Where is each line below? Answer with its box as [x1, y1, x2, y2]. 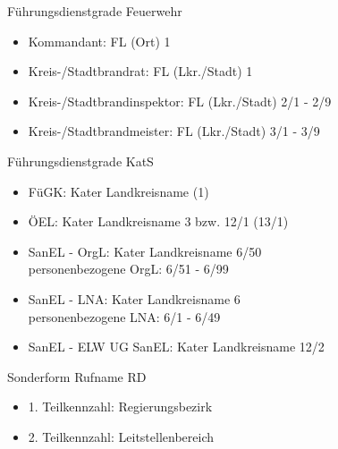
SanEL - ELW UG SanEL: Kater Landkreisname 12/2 [28, 337, 325, 356]
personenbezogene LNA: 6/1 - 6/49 [28, 307, 221, 326]
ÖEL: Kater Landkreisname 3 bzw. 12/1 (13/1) [28, 212, 289, 231]
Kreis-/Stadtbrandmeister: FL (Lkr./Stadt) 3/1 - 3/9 [28, 122, 320, 140]
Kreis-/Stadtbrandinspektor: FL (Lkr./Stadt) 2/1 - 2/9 [28, 91, 332, 110]
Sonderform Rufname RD [7, 367, 147, 385]
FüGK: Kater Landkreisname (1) [28, 182, 209, 200]
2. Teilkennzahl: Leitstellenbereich [28, 427, 214, 445]
